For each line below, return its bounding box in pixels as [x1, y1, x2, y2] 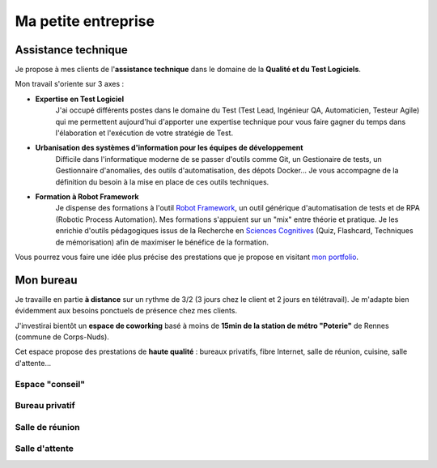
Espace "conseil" [15, 378, 85, 389]
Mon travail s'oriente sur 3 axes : [15, 79, 125, 89]
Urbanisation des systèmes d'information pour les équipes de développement [35, 143, 303, 153]
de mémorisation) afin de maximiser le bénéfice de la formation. [55, 237, 269, 247]
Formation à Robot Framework [35, 191, 139, 202]
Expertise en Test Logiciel [35, 94, 125, 104]
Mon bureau [15, 273, 78, 287]
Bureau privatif [15, 400, 76, 411]
